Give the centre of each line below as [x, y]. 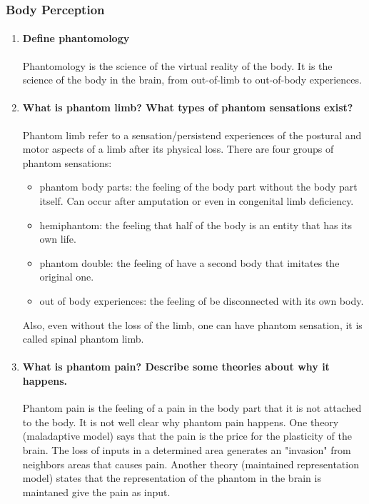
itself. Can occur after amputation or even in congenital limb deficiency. [197, 201]
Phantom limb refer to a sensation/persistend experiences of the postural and [192, 135]
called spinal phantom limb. [83, 339]
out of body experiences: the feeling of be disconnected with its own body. [202, 300]
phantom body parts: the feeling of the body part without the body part [198, 187]
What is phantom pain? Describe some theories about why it [176, 367]
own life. [58, 239]
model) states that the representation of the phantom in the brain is [172, 478]
